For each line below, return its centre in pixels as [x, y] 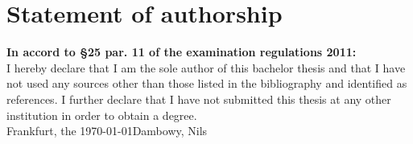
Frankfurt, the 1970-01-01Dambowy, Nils [107, 131]
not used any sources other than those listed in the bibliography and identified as [207, 83]
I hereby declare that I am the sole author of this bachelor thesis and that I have [206, 67]
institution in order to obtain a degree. [102, 115]
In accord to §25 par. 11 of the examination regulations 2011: [182, 52]
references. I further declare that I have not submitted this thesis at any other [199, 99]
